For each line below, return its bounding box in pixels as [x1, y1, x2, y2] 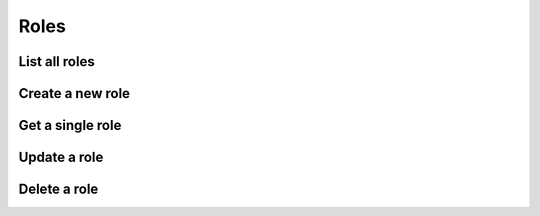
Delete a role [18, 181, 99, 198]
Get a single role [18, 117, 122, 134]
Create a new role [18, 85, 130, 102]
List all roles [18, 53, 95, 70]
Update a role [18, 149, 104, 166]
